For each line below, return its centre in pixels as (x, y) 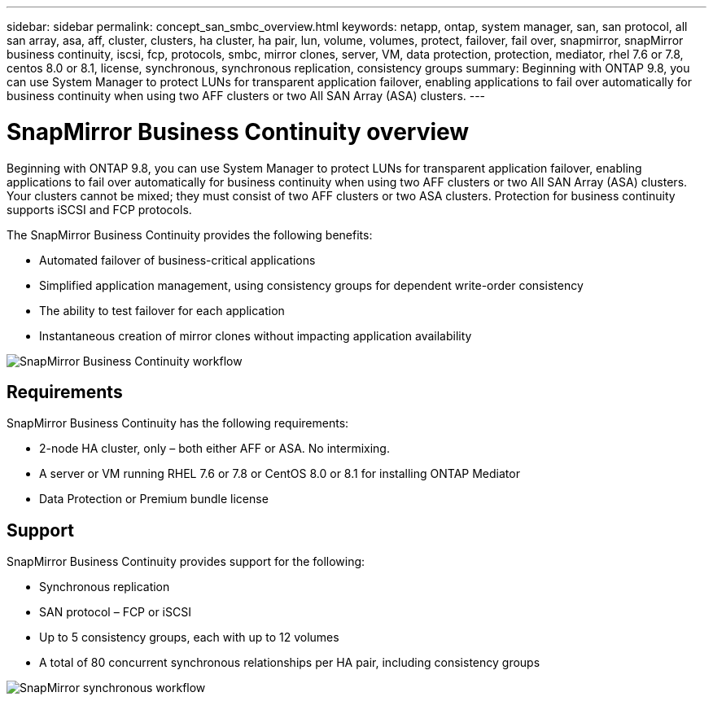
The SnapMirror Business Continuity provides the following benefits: (190, 234)
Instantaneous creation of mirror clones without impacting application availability (256, 335)
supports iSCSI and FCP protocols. (99, 209)
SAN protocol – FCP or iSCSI (115, 612)
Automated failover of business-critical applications (177, 260)
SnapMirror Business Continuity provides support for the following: (186, 562)
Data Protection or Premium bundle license (154, 499)
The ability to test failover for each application (162, 310)
